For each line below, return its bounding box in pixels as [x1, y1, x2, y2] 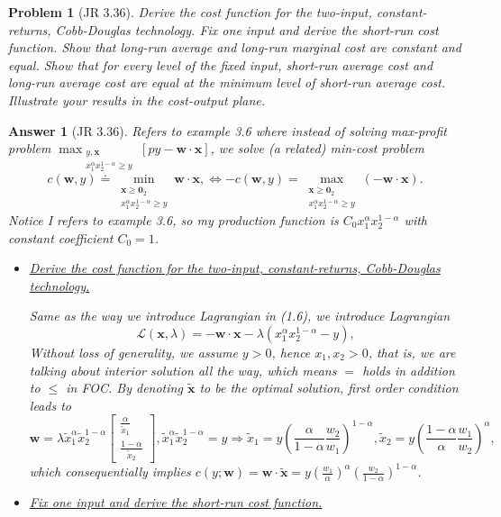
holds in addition [362, 360, 455, 379]
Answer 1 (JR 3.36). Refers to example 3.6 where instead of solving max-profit [8, 121, 447, 140]
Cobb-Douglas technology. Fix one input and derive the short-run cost [55, 20, 439, 39]
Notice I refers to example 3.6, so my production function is [8, 210, 339, 229]
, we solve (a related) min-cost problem [210, 139, 424, 158]
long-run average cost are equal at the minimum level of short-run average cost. [8, 73, 446, 92]
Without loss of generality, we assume [29, 342, 238, 361]
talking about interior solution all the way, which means [29, 360, 337, 379]
